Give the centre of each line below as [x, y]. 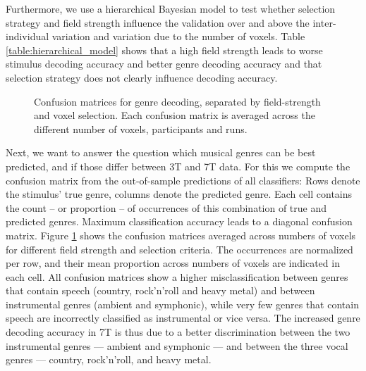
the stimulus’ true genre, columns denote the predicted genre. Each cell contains [179, 194]
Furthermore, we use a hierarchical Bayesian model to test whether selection [171, 8]
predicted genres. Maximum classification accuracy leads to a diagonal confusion [179, 221]
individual [28, 36]
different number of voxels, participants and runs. [141, 128]
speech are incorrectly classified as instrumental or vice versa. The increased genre [183, 318]
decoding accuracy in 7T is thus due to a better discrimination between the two [178, 332]
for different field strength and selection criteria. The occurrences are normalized [179, 249]
